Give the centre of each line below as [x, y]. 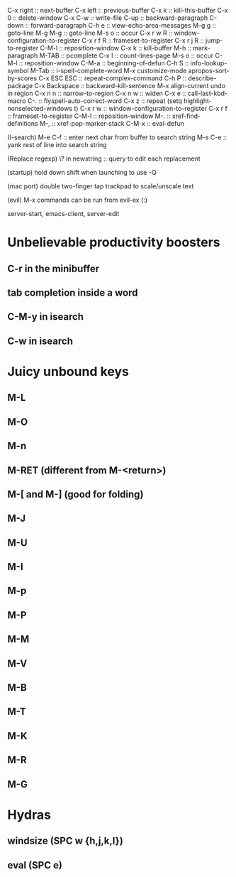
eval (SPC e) [35, 865]
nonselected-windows [40, 108]
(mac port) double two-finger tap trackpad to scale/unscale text [101, 186]
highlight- [198, 101]
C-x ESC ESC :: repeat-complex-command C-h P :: [112, 78]
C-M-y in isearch [45, 317]
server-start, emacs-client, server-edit [63, 214]
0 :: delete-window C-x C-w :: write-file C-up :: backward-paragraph [108, 18]
